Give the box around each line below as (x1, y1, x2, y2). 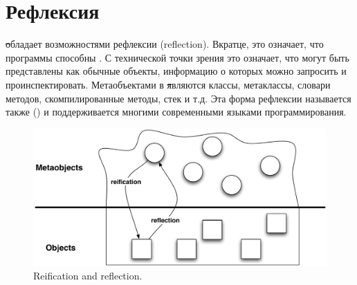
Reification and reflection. (33, 268, 143, 283)
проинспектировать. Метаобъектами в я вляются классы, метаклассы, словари (6, 77, 331, 91)
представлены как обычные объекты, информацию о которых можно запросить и (6, 64, 347, 78)
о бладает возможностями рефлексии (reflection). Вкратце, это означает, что (6, 37, 324, 51)
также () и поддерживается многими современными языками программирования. (6, 104, 347, 119)
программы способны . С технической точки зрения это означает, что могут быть (6, 50, 349, 64)
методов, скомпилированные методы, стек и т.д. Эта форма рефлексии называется (6, 91, 351, 105)
